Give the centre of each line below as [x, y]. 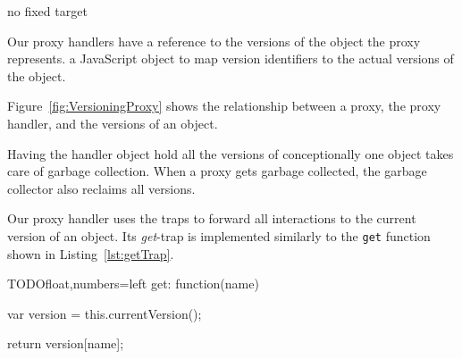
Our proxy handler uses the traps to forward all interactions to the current [212, 218]
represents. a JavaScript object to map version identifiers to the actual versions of [231, 58]
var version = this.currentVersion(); [105, 313]
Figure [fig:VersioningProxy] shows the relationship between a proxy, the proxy [224, 106]
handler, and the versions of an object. [113, 123]
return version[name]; [66, 343]
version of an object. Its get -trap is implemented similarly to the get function [219, 235]
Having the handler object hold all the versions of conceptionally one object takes [231, 153]
